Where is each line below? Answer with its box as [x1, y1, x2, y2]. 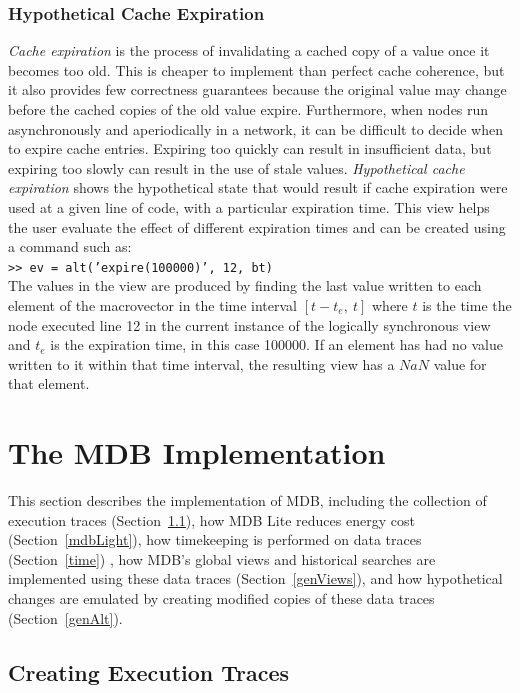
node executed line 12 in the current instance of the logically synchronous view [8, 314, 491, 335]
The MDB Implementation [8, 432, 386, 473]
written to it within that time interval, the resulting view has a [8, 353, 395, 374]
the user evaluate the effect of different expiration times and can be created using [8, 216, 506, 237]
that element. [8, 373, 90, 394]
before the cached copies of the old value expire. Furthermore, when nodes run [8, 99, 489, 119]
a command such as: [8, 236, 132, 257]
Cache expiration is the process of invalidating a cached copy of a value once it [8, 40, 490, 61]
